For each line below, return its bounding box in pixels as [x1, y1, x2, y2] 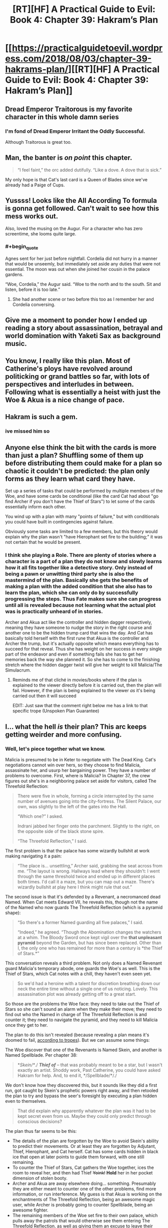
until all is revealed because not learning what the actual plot [5, 601, 156, 608]
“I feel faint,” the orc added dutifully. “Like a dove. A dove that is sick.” [17, 167, 161, 173]
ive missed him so [5, 428, 50, 435]
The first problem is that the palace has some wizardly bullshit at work [5, 847, 150, 853]
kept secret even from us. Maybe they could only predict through [17, 1113, 151, 1119]
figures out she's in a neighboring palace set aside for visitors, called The [5, 778, 156, 784]
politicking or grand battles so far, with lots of [5, 372, 150, 381]
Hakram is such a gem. [5, 413, 78, 421]
